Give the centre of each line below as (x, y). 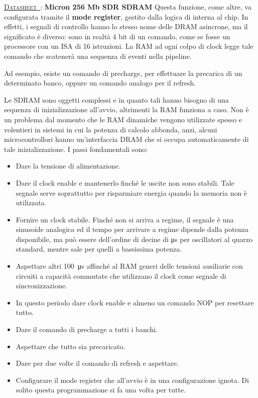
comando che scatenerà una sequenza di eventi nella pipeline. (98, 56)
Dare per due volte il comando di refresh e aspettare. (97, 363)
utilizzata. (31, 203)
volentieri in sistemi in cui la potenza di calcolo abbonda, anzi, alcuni (111, 129)
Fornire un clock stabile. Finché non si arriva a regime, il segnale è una (125, 219)
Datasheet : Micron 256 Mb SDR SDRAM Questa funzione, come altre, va (128, 7)
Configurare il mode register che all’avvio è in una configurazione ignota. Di (132, 380)
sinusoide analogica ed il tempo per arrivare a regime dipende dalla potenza (132, 229)
